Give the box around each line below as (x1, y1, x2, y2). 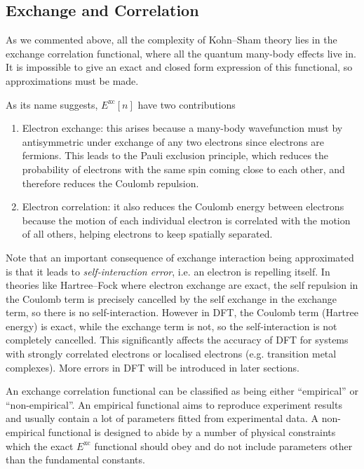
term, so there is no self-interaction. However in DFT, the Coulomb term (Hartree (6, 305, 358, 320)
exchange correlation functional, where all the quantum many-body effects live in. (6, 46, 356, 60)
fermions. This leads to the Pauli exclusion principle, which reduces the (22, 148, 329, 163)
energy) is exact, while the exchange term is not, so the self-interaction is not (6, 318, 337, 333)
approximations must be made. (6, 73, 139, 88)
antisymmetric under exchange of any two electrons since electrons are (22, 134, 324, 149)
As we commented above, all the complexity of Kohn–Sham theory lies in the (6, 32, 337, 47)
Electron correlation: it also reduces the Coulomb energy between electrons (22, 199, 344, 214)
